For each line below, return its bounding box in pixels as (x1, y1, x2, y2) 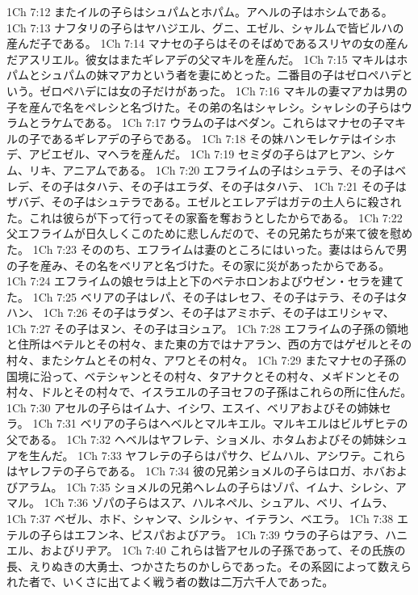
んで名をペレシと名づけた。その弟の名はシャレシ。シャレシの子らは (40, 98, 402, 115)
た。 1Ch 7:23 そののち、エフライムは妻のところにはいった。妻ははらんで (6, 240, 396, 257)
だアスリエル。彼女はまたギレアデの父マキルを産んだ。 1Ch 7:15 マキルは (6, 50, 397, 67)
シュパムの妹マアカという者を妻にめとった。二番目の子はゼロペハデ (40, 66, 402, 83)
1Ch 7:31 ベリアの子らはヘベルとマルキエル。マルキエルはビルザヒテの (32, 415, 408, 432)
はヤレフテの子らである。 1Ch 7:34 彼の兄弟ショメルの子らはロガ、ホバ (6, 462, 385, 479)
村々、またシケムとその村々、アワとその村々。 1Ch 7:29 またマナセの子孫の (6, 352, 407, 369)
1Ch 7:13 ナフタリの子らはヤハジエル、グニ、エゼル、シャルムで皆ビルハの (6, 19, 404, 36)
